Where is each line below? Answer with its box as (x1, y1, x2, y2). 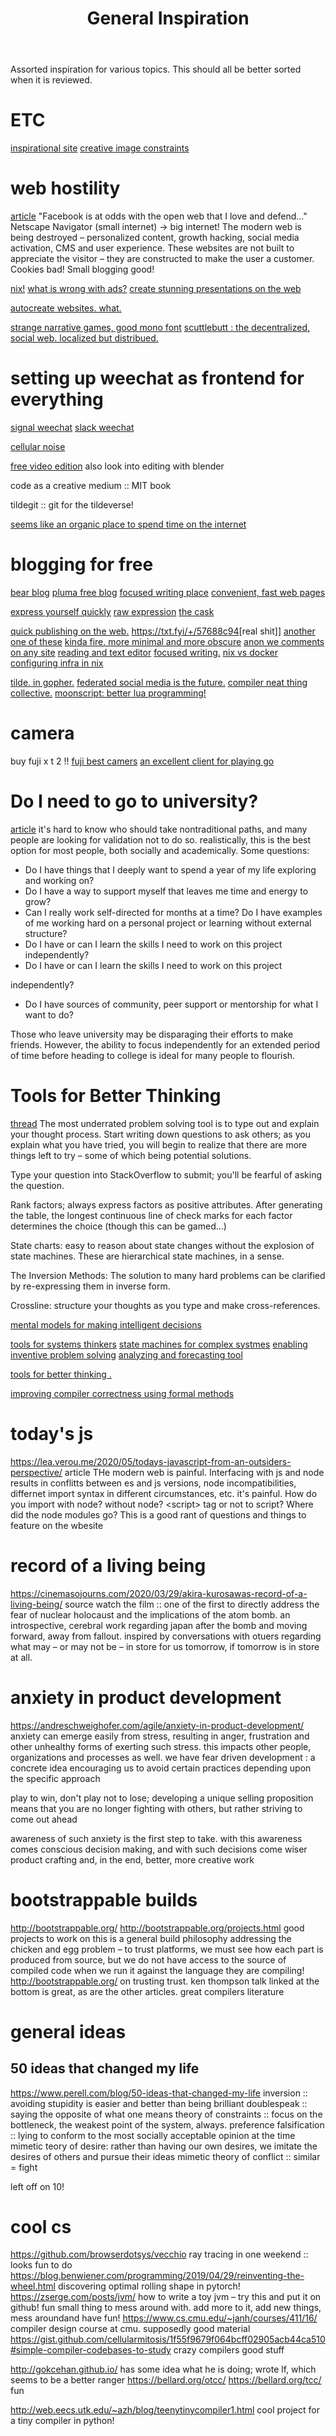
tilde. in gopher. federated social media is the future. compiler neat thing (10, 676, 308, 688)
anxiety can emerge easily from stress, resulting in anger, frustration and (10, 1730, 310, 1742)
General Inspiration (86, 7, 250, 30)
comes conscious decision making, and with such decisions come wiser (10, 1843, 308, 1855)
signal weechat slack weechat (10, 422, 135, 433)
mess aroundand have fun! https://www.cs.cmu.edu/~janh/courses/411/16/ (10, 2312, 318, 2324)
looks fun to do (10, 2259, 73, 2271)
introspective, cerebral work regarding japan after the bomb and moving (10, 1619, 308, 1631)
